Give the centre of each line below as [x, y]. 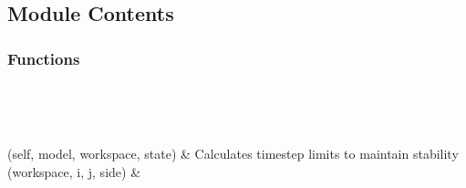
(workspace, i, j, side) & [74, 171]
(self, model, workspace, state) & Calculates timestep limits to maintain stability [233, 154]
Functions [44, 58]
